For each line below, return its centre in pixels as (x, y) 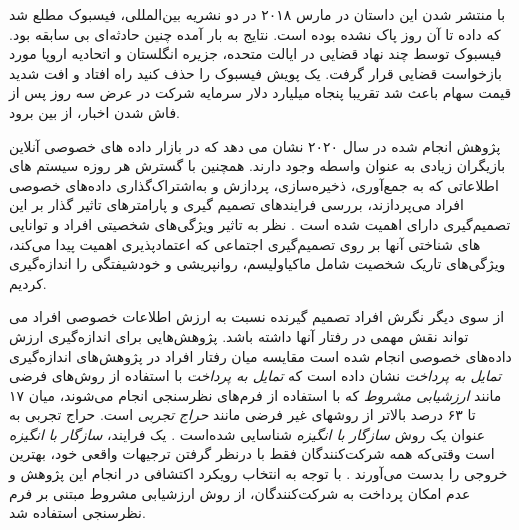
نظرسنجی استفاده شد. (77, 512)
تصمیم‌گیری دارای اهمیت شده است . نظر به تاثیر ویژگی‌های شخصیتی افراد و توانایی (260, 223)
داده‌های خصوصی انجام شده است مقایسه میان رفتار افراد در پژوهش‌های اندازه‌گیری (260, 355)
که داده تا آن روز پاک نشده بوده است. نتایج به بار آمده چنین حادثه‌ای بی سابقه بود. (255, 33)
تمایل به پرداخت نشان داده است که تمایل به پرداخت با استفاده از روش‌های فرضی (255, 375)
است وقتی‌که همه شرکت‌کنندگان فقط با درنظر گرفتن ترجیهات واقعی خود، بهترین (252, 453)
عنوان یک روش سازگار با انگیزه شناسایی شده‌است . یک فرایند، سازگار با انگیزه (247, 433)
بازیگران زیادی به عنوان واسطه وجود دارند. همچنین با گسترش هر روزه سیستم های (257, 165)
